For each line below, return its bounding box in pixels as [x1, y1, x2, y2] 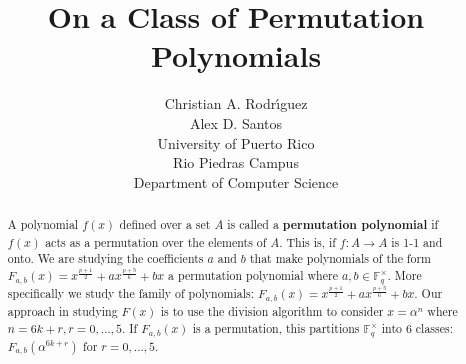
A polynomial [7, 216, 79, 233]
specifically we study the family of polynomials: [7, 284, 255, 301]
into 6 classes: [381, 319, 453, 336]
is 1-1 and [391, 233, 443, 250]
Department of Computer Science [133, 171, 339, 192]
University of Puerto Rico [157, 132, 315, 153]
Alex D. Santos [189, 112, 283, 133]
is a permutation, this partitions [192, 319, 360, 336]
